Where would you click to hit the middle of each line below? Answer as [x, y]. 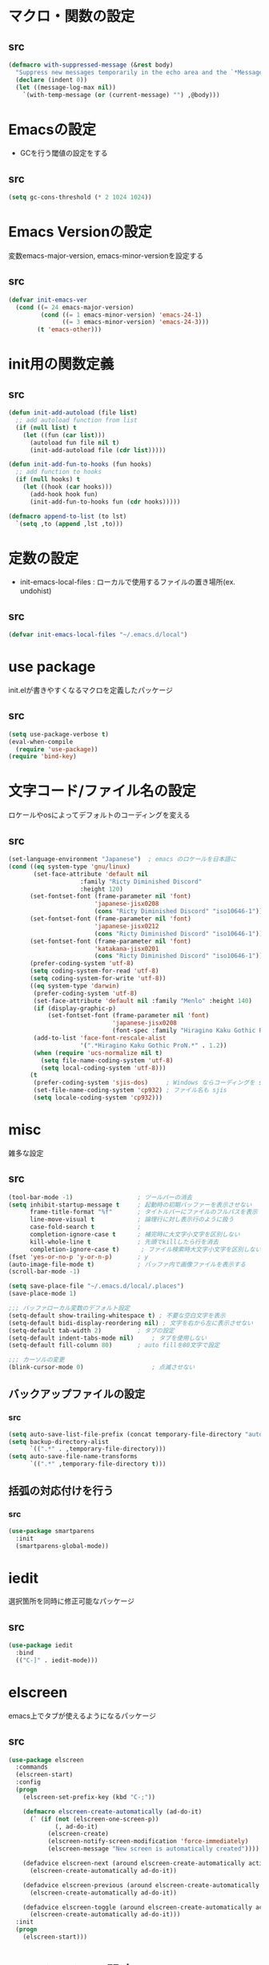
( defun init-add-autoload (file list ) [73, 413]
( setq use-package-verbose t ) [59, 734]
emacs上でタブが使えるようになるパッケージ [82, 1716]
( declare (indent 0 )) [52, 80]
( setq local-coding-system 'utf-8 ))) [103, 1068]
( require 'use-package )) [57, 749]
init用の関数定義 [61, 364]
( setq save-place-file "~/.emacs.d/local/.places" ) [96, 1286]
